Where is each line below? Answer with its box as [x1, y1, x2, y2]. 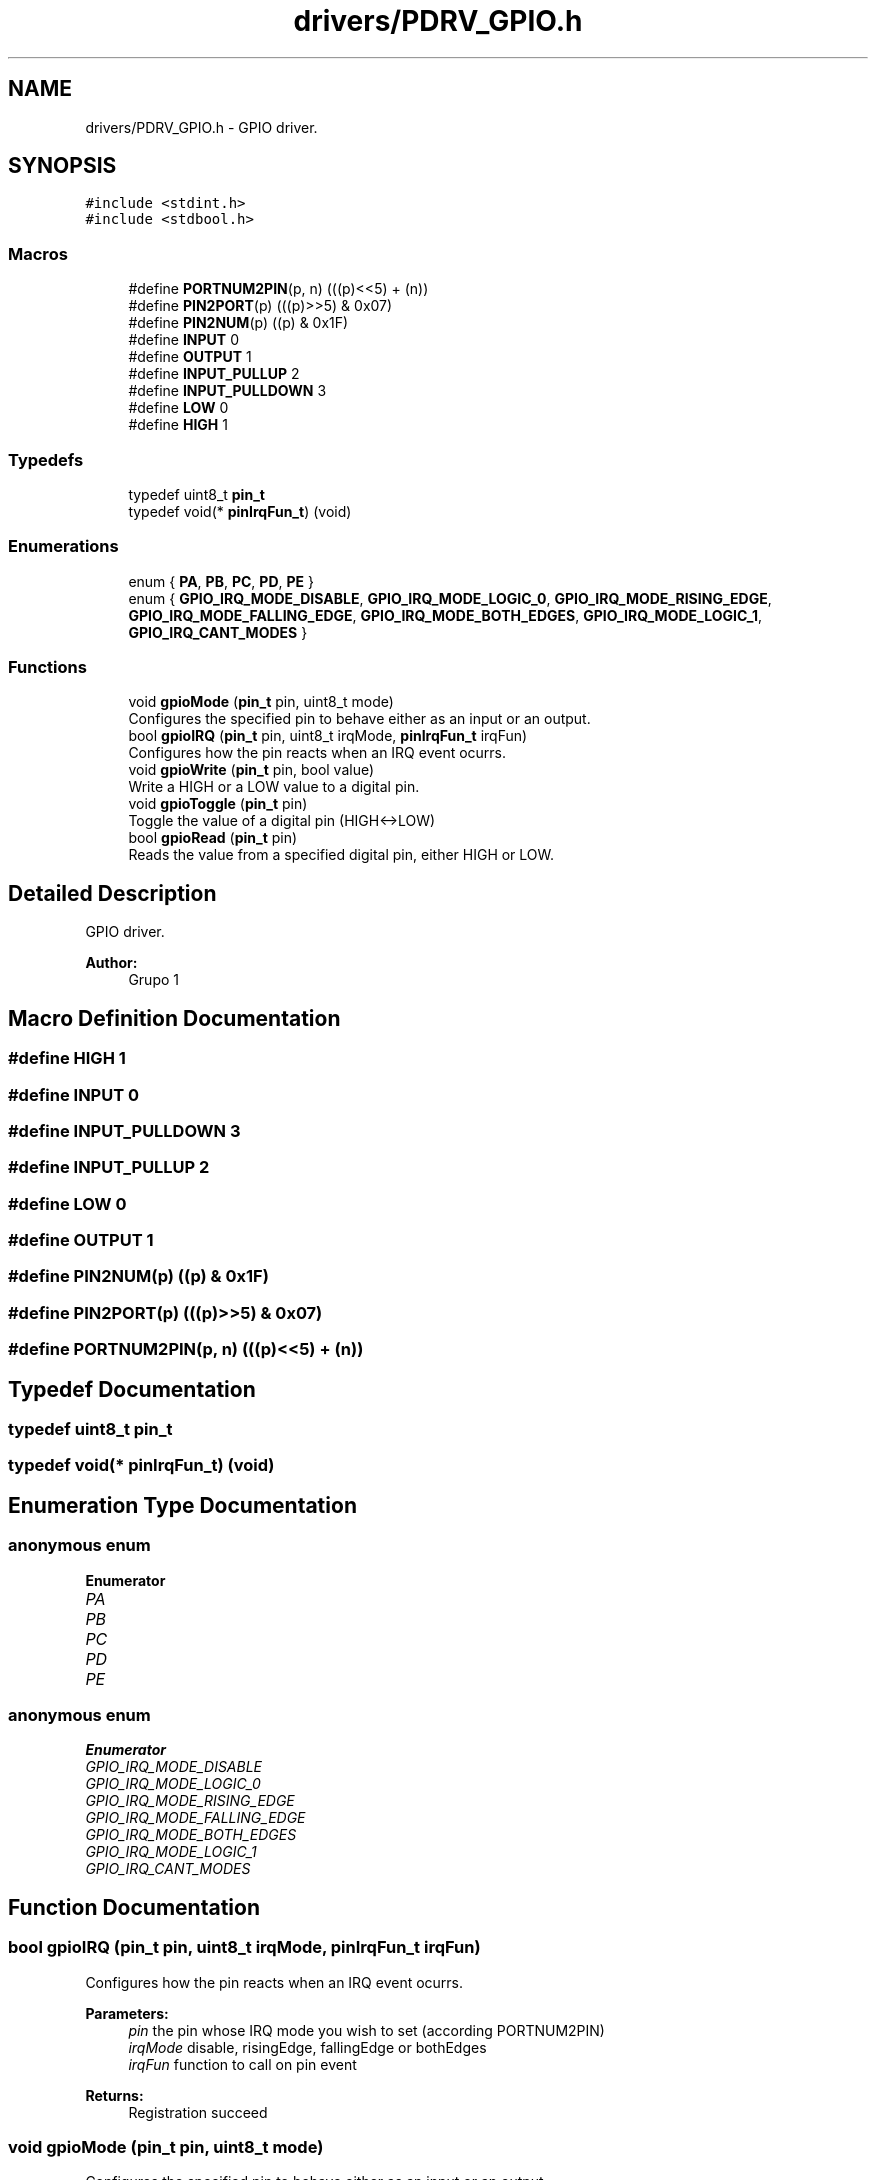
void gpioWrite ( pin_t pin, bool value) [128, 761, 375, 779]
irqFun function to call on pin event [128, 2055, 357, 2073]
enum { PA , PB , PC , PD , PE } [128, 572, 314, 590]
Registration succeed [128, 2103, 268, 2121]
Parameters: [85, 2004, 169, 2022]
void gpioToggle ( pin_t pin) [128, 795, 308, 813]
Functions [8, 657, 87, 678]
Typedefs [8, 449, 84, 470]
